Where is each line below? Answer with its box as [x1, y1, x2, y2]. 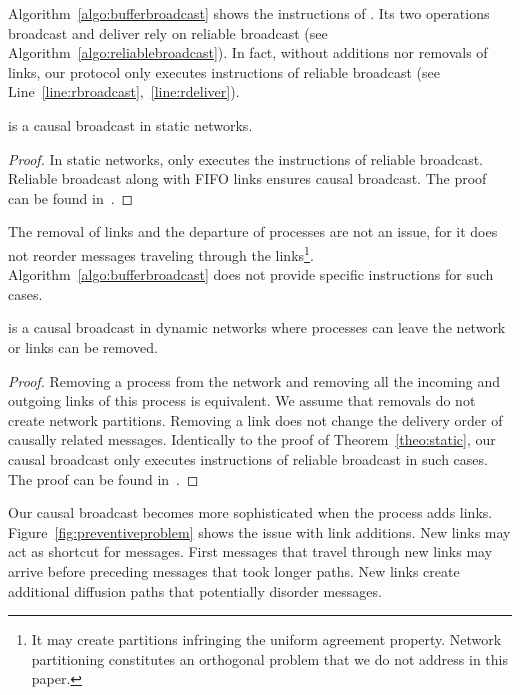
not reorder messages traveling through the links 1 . [8, 241, 314, 265]
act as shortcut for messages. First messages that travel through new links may [8, 541, 493, 562]
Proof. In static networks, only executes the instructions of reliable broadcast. [8, 148, 483, 169]
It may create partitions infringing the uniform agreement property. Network [31, 629, 502, 650]
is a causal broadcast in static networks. [8, 114, 253, 135]
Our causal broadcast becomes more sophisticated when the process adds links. [8, 502, 493, 523]
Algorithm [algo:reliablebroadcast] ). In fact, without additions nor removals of [8, 42, 488, 63]
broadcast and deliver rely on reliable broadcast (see [8, 22, 328, 43]
